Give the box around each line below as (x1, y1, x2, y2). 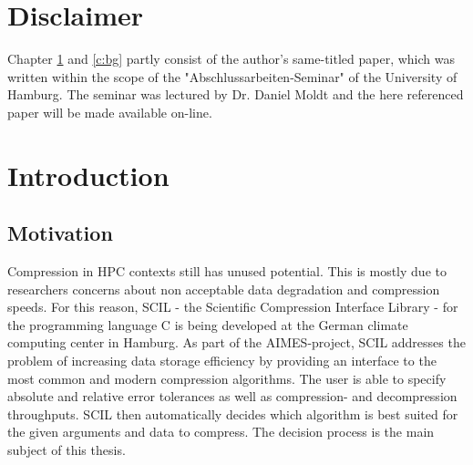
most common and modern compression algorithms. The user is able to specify (7, 368, 447, 387)
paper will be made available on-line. (7, 102, 212, 121)
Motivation (7, 219, 113, 247)
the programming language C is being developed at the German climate (7, 315, 408, 334)
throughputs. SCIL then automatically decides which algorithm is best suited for (7, 404, 458, 423)
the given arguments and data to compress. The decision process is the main (7, 422, 435, 441)
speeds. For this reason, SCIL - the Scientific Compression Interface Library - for (7, 297, 458, 316)
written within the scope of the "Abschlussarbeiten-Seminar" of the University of (7, 67, 458, 86)
